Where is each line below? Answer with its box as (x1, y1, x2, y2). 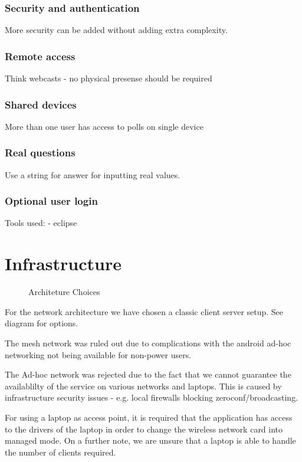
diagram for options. (5, 317, 78, 329)
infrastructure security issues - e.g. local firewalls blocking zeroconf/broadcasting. (5, 391, 298, 404)
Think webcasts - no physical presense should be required (5, 72, 212, 84)
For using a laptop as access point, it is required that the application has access (5, 411, 293, 423)
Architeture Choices (28, 286, 100, 298)
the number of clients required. (5, 445, 116, 458)
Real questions (5, 145, 75, 160)
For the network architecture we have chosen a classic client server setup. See (5, 305, 284, 317)
